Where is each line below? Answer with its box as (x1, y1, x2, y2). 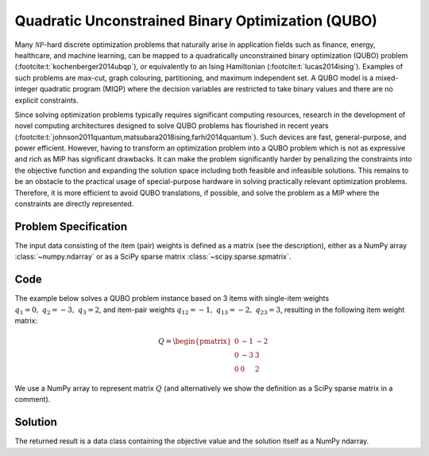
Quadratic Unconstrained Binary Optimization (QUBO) (14, 12, 377, 29)
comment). (14, 395, 51, 404)
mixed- (375, 72, 399, 83)
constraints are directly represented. (14, 199, 134, 209)
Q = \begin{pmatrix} (157, 337, 232, 346)
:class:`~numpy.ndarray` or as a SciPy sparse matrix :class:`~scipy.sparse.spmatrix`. (14, 251, 292, 262)
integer (14, 84, 39, 94)
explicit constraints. (14, 95, 79, 105)
